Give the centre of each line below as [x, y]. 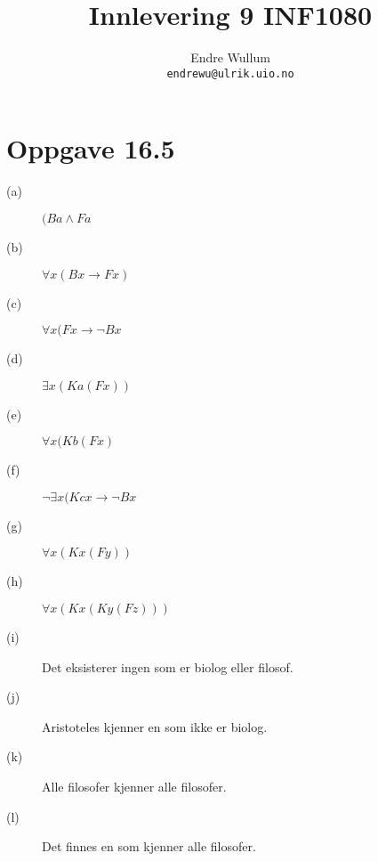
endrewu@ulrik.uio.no [230, 73]
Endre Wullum [230, 57]
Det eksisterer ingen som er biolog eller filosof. [168, 666]
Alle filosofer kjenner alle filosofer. [134, 787]
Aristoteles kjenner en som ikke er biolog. [155, 726]
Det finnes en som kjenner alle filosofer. [149, 846]
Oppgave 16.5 [91, 148]
